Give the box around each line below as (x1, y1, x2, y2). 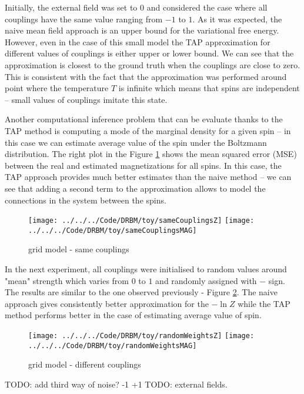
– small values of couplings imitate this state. (5, 93, 168, 105)
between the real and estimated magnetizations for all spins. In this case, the (5, 159, 282, 171)
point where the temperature (5, 82, 109, 94)
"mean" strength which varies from (5, 274, 129, 286)
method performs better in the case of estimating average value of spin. (5, 309, 262, 321)
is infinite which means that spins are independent (118, 82, 300, 94)
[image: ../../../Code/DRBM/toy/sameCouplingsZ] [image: (28, 216, 255, 225)
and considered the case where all (146, 1, 268, 13)
